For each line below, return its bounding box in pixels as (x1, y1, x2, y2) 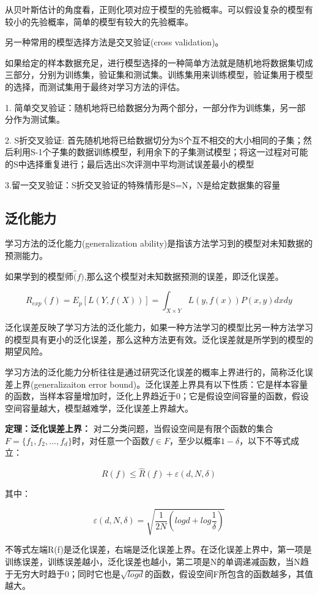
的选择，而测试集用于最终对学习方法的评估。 (5, 80, 185, 93)
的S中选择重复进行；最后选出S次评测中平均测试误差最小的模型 (5, 157, 254, 170)
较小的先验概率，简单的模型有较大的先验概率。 (5, 15, 193, 28)
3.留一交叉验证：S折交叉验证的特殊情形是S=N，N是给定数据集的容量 (5, 178, 281, 191)
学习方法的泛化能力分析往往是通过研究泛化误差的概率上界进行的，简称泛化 (5, 365, 305, 378)
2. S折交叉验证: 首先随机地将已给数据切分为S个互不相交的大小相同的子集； (5, 133, 303, 146)
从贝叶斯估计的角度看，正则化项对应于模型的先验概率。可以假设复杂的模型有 (5, 3, 313, 15)
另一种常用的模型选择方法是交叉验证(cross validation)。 (5, 36, 224, 48)
